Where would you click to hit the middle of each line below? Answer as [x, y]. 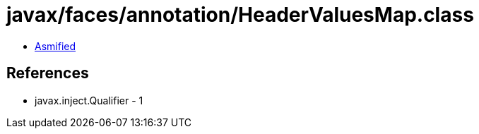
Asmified [55, 46]
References [48, 73]
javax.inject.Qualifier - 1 [89, 100]
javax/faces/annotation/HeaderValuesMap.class [240, 15]
